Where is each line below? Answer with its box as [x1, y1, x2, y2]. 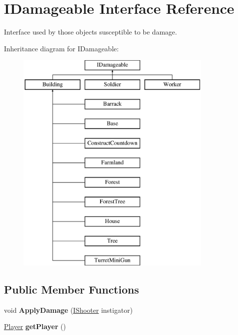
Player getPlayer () [4, 321, 66, 332]
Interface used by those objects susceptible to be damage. [4, 27, 177, 37]
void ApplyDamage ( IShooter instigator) [4, 304, 133, 315]
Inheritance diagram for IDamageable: [4, 43, 119, 53]
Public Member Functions [4, 282, 139, 297]
